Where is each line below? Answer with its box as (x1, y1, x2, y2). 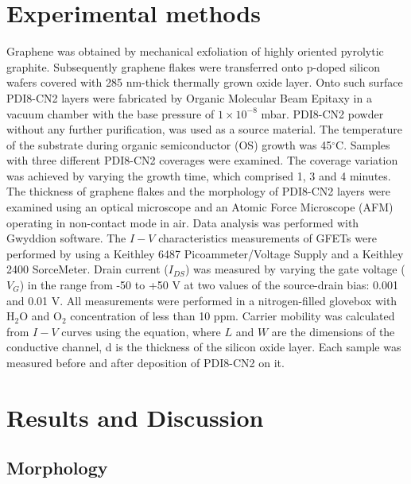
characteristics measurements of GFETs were (158, 230, 377, 246)
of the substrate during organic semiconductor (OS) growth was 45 (6, 136, 332, 153)
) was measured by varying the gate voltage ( (184, 261, 405, 277)
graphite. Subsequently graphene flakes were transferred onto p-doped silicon (6, 58, 380, 75)
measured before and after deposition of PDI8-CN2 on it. (6, 354, 285, 370)
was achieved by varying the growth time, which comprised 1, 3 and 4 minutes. (6, 167, 391, 184)
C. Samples (335, 136, 390, 153)
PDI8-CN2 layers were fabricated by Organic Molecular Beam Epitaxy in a (6, 89, 372, 106)
